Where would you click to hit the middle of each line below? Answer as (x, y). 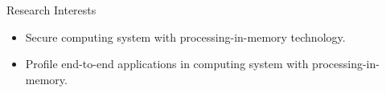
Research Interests (51, 10)
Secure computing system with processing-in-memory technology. (185, 36)
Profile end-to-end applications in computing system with (167, 64)
